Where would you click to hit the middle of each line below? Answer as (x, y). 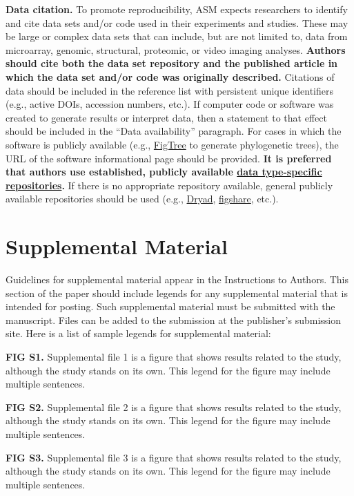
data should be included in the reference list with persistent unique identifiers (170, 90)
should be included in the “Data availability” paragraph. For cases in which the (174, 131)
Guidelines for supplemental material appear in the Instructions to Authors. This (177, 279)
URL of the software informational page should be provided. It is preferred (169, 158)
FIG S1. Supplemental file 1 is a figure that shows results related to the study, (174, 356)
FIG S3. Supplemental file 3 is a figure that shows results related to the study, (174, 457)
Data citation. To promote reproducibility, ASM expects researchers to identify (177, 9)
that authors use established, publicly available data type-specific (164, 172)
